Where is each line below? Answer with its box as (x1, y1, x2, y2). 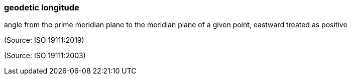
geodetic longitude (4, 2, 79, 12)
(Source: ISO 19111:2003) (4, 51, 86, 60)
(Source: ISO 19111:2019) (4, 36, 84, 45)
